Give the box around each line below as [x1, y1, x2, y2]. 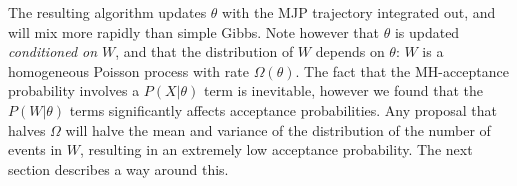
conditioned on [8, 41, 98, 62]
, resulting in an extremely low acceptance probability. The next [80, 139, 473, 160]
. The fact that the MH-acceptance [295, 60, 509, 81]
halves [8, 119, 46, 140]
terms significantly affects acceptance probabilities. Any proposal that [69, 99, 497, 120]
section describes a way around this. [8, 158, 229, 179]
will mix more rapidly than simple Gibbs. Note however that [8, 21, 379, 42]
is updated [394, 21, 460, 42]
